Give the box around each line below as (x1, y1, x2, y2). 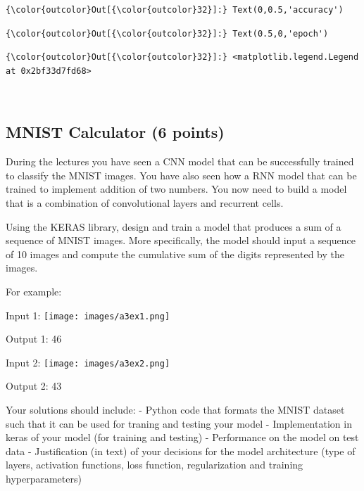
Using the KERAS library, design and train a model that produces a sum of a (6, 219, 341, 234)
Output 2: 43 (6, 378, 62, 393)
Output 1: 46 (6, 331, 62, 346)
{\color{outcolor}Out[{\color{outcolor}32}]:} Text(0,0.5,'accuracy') (6, 5, 344, 15)
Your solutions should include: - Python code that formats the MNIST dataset (6, 402, 345, 417)
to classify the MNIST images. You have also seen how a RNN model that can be (6, 167, 357, 182)
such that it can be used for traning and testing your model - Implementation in (6, 416, 352, 431)
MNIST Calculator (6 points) (6, 121, 225, 143)
